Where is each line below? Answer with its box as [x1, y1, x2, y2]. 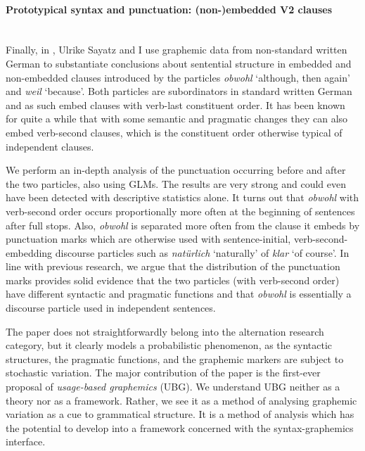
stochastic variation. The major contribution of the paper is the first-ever [6, 365, 321, 380]
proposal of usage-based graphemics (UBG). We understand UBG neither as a [6, 379, 340, 394]
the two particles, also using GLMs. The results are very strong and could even [6, 176, 346, 191]
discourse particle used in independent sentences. [6, 300, 216, 315]
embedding [6, 245, 53, 260]
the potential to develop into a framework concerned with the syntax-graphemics [6, 420, 354, 435]
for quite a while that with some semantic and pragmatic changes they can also [6, 111, 348, 126]
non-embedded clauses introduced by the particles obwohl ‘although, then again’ [6, 70, 350, 84]
